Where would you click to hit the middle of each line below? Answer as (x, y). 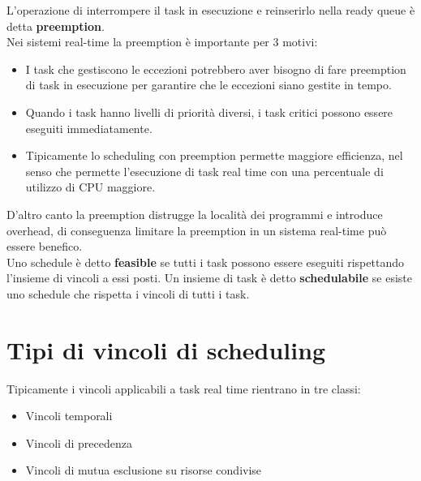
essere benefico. (45, 246)
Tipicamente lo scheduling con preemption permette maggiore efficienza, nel (214, 155)
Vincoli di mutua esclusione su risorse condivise (144, 470)
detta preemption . (56, 26)
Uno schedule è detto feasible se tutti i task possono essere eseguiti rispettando (205, 262)
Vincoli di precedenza (79, 442)
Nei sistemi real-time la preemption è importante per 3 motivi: (162, 42)
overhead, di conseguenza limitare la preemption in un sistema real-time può (197, 230)
